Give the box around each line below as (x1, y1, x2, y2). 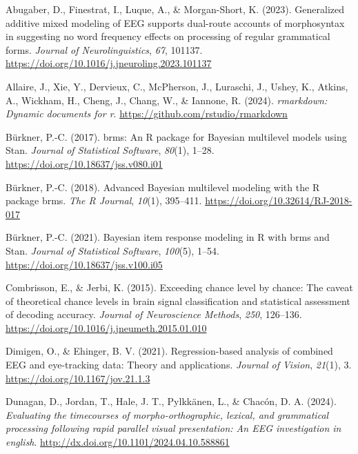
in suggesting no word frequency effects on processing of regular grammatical (6, 29, 330, 43)
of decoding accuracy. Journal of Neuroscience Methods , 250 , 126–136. (6, 307, 302, 322)
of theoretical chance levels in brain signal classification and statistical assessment (6, 293, 350, 308)
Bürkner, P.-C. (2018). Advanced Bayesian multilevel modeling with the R (6, 179, 320, 194)
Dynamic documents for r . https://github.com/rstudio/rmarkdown (6, 106, 288, 121)
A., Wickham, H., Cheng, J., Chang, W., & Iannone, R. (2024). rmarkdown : (6, 92, 328, 107)
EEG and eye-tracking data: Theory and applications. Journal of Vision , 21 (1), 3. (6, 357, 352, 372)
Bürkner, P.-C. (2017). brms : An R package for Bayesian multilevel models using (6, 129, 347, 144)
